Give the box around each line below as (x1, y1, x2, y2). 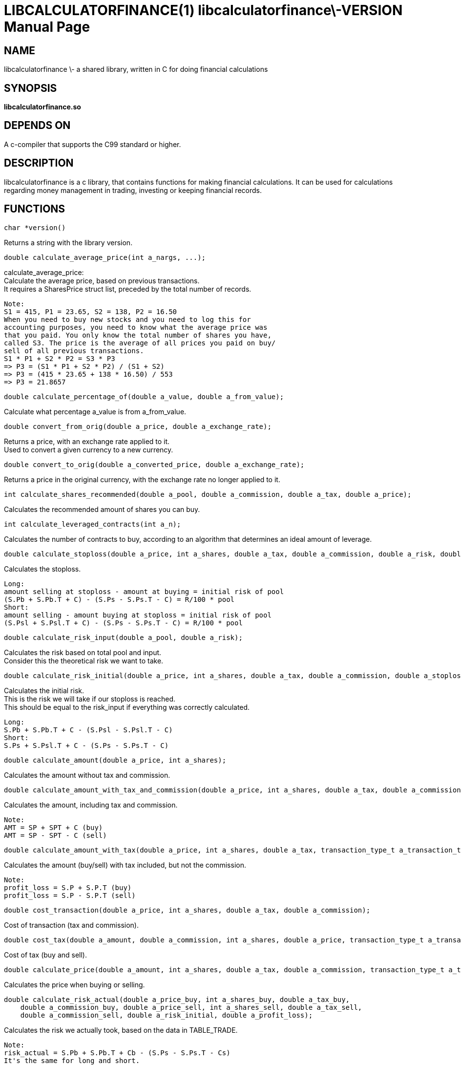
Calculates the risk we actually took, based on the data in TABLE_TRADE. (4, 1025, 238, 1034)
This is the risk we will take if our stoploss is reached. (4, 694, 176, 703)
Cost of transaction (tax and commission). (4, 920, 139, 929)
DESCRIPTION (4, 157, 74, 170)
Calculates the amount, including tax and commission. (4, 800, 178, 809)
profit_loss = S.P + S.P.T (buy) (4, 883, 132, 892)
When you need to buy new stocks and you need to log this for (4, 315, 251, 323)
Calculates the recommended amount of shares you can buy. (4, 505, 200, 513)
